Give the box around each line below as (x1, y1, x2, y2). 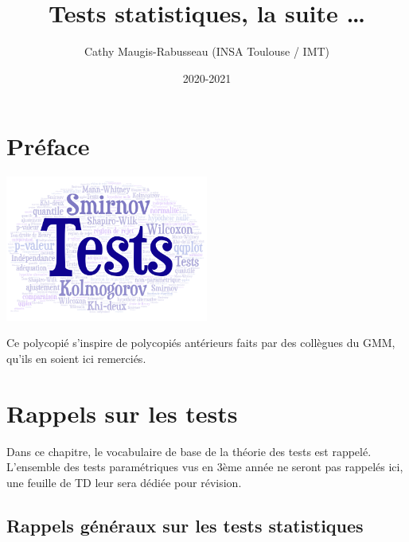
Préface (6, 130, 90, 162)
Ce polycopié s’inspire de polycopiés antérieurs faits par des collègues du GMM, (6, 334, 395, 351)
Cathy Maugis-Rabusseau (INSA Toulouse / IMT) (84, 43, 330, 60)
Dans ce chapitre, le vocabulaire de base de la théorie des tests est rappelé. (6, 443, 372, 459)
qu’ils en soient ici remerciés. (6, 349, 146, 366)
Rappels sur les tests (6, 396, 238, 429)
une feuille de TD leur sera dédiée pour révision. (6, 474, 242, 490)
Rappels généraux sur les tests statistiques (6, 513, 364, 537)
